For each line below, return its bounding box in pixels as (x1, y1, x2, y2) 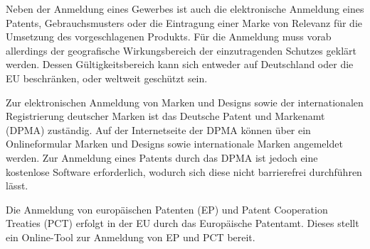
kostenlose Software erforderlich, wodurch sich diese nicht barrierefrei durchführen (6, 164, 362, 179)
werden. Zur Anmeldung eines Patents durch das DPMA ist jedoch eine (6, 150, 318, 165)
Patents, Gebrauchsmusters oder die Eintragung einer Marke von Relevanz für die (6, 15, 362, 30)
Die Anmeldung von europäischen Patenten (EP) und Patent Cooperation (6, 201, 328, 216)
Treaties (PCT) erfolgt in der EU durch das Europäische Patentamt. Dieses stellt (6, 216, 359, 231)
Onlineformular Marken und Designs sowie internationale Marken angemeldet (6, 136, 343, 151)
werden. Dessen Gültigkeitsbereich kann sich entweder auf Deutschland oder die (6, 57, 354, 72)
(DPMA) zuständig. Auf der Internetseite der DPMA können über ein (6, 122, 311, 137)
